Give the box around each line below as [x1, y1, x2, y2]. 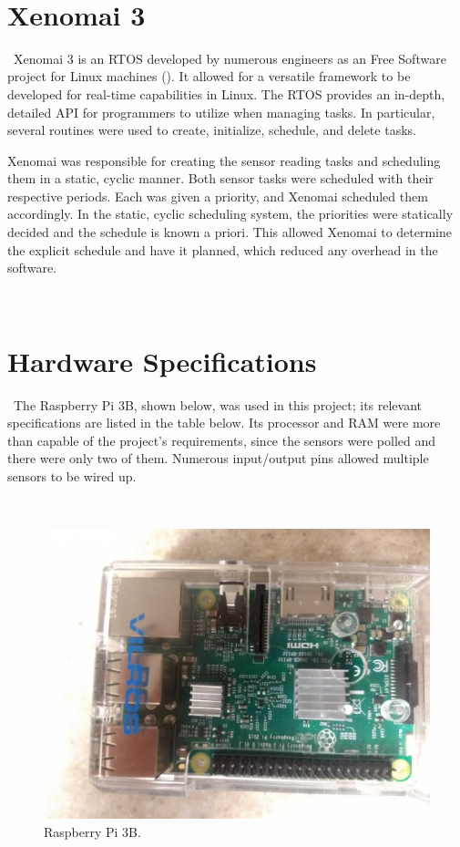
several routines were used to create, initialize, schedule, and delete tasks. [7, 120, 416, 139]
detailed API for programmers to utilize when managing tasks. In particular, [7, 102, 435, 121]
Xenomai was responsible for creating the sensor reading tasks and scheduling [7, 150, 441, 170]
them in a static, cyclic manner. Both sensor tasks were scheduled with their [7, 169, 434, 188]
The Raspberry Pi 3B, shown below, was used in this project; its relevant [13, 395, 423, 414]
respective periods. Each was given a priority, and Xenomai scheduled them [7, 186, 428, 205]
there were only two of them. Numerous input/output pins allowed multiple [7, 449, 429, 468]
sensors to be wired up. [7, 466, 137, 485]
